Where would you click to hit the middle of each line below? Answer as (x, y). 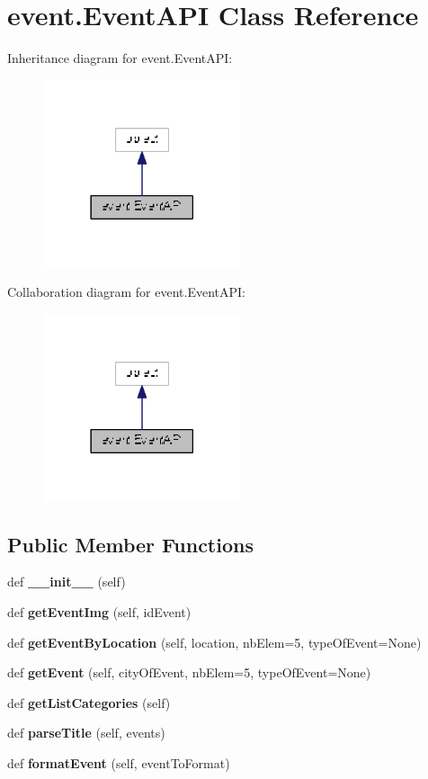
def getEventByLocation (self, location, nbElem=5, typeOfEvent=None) (214, 642)
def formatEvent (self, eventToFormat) (119, 762)
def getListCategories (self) (89, 702)
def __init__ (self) (67, 582)
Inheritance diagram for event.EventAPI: (120, 58)
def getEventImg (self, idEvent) (99, 611)
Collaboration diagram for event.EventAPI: (126, 292)
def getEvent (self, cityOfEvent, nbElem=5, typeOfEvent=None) (189, 672)
